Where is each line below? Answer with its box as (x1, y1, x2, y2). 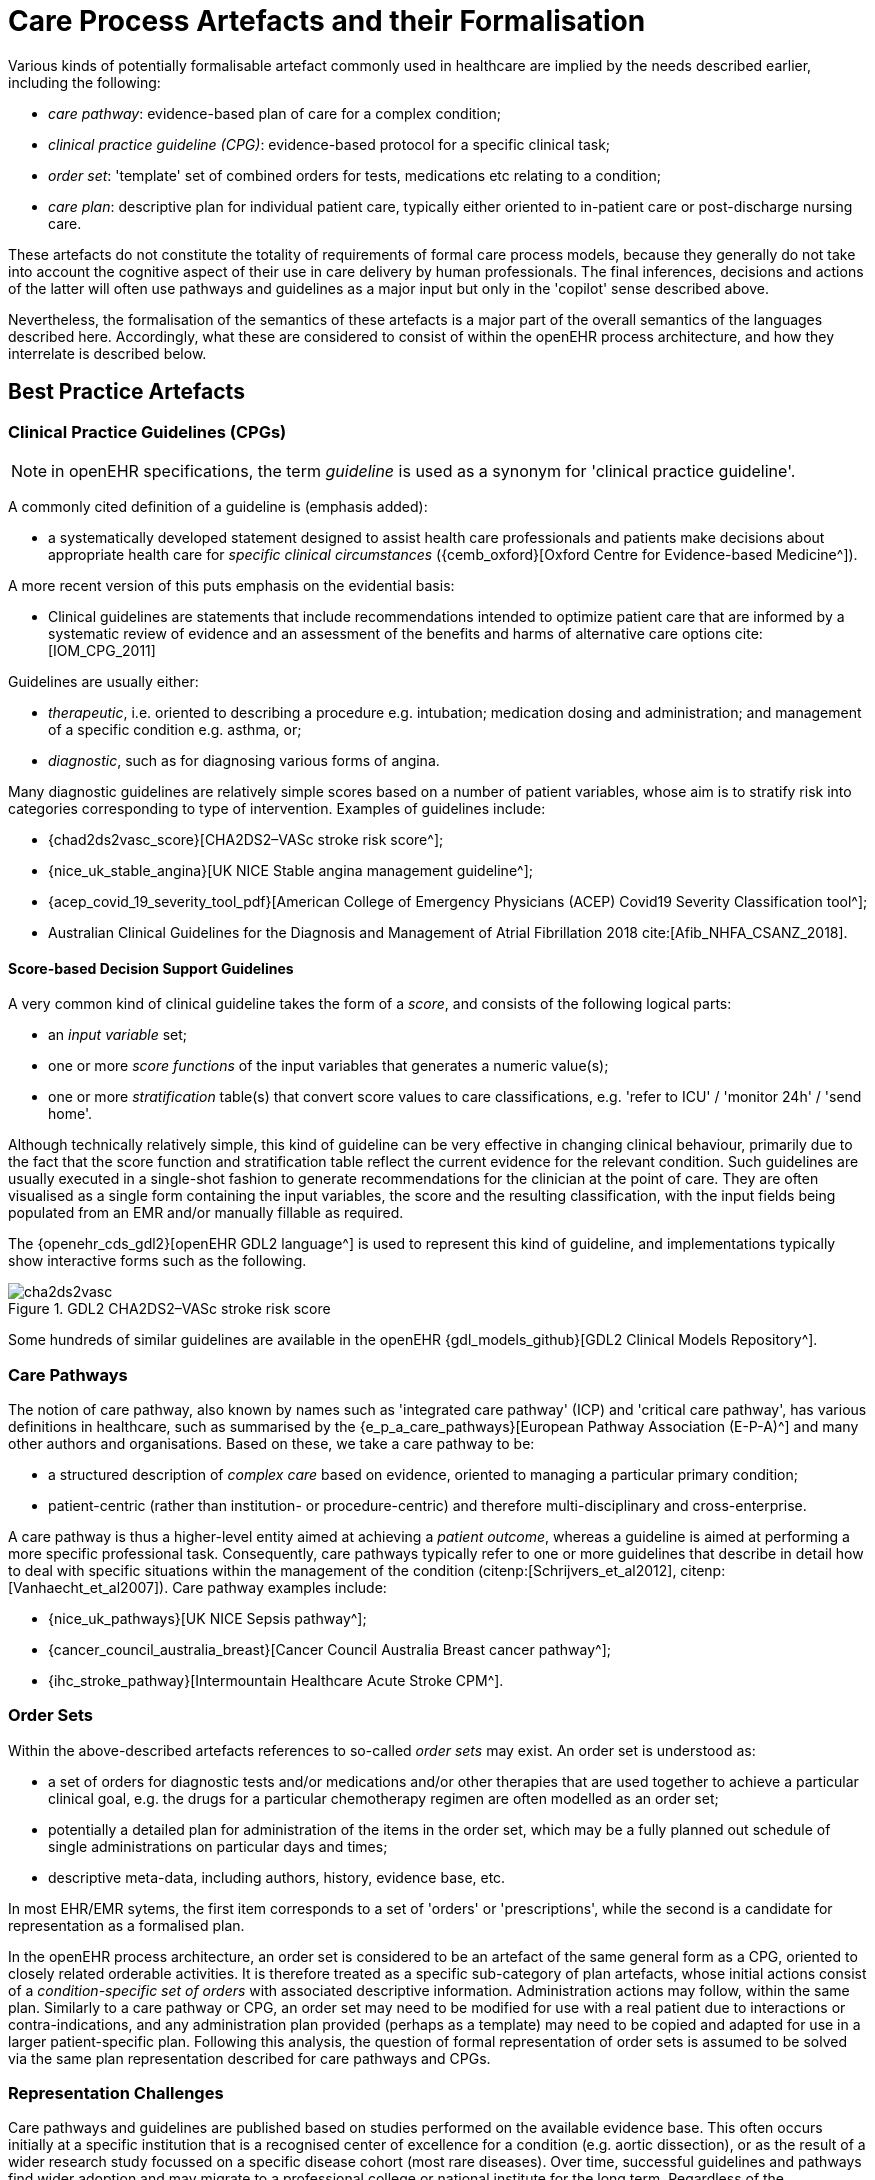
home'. (48, 1105, 92, 1123)
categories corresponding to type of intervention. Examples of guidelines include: (8, 799, 546, 817)
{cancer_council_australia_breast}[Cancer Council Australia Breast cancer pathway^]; (48, 1640, 612, 1658)
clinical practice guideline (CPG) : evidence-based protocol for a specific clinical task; (48, 135, 611, 153)
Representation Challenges (8, 2083, 224, 2104)
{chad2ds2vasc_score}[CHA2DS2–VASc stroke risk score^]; (48, 830, 444, 848)
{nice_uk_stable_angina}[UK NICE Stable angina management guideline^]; (48, 861, 533, 879)
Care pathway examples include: (172, 1578, 387, 1596)
